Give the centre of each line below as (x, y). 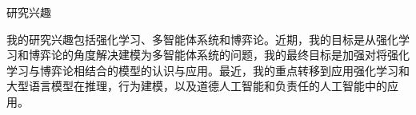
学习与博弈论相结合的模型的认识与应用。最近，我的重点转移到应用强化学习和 (208, 70)
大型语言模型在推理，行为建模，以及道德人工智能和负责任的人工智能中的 (197, 86)
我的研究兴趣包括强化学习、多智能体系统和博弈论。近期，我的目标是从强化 (202, 39)
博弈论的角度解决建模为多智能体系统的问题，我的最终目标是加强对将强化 (219, 55)
